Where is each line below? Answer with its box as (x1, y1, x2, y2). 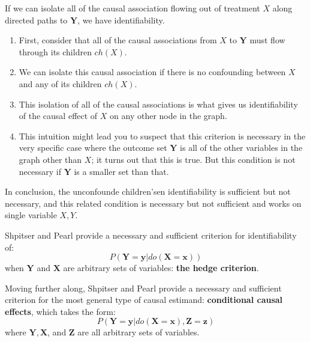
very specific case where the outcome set (19, 141, 167, 154)
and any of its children (19, 77, 102, 90)
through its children (19, 45, 92, 58)
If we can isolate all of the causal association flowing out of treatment (5, 2, 260, 14)
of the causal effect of (19, 109, 98, 122)
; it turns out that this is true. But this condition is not (91, 153, 296, 165)
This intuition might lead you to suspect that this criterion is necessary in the (19, 129, 306, 142)
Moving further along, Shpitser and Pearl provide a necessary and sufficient (5, 281, 282, 294)
